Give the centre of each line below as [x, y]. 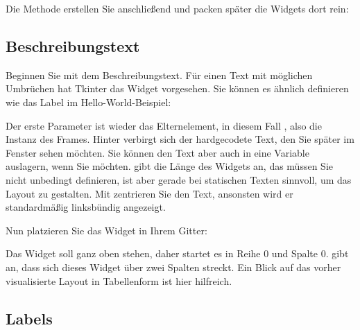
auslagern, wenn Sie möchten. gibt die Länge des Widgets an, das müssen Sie [169, 166]
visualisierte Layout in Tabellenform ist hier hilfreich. [119, 280]
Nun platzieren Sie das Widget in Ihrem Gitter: [106, 230]
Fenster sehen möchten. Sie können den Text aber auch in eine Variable [157, 152]
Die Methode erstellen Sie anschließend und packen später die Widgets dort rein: [177, 8]
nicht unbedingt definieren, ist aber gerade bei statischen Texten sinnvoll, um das [179, 179]
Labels [29, 318]
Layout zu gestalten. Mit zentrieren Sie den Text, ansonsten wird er [149, 193]
